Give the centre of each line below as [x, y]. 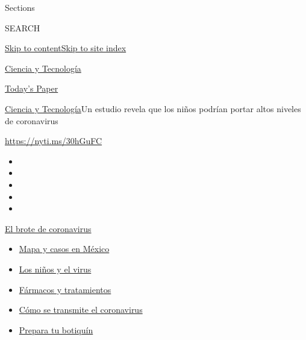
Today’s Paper [32, 88]
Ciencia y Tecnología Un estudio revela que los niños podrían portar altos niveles [153, 108]
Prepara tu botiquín [56, 329]
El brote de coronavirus [48, 228]
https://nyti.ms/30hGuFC [54, 141]
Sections [20, 7]
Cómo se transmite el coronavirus [81, 310]
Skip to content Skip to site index [66, 48]
